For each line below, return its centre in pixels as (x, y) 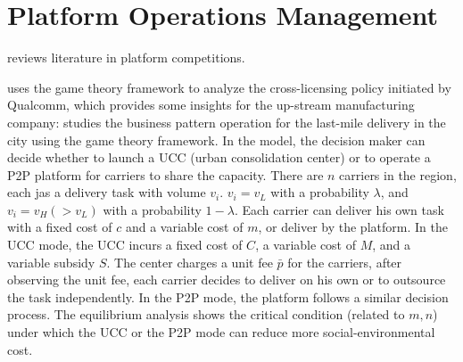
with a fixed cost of (60, 227)
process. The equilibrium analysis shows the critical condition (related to (206, 314)
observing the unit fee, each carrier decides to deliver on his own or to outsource (227, 280)
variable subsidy (51, 262)
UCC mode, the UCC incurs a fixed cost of (125, 245)
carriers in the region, (398, 174)
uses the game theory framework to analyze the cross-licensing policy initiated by (229, 87)
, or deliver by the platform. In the (353, 227)
